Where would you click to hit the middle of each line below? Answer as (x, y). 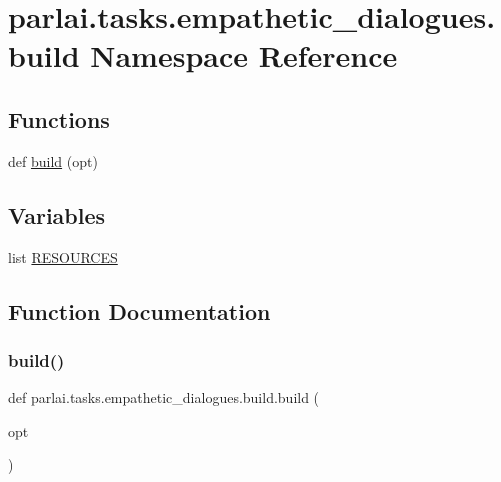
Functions (59, 118)
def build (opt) (53, 160)
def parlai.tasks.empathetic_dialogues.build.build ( (164, 397)
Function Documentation (139, 310)
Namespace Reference (244, 55)
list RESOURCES (63, 256)
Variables (57, 214)
